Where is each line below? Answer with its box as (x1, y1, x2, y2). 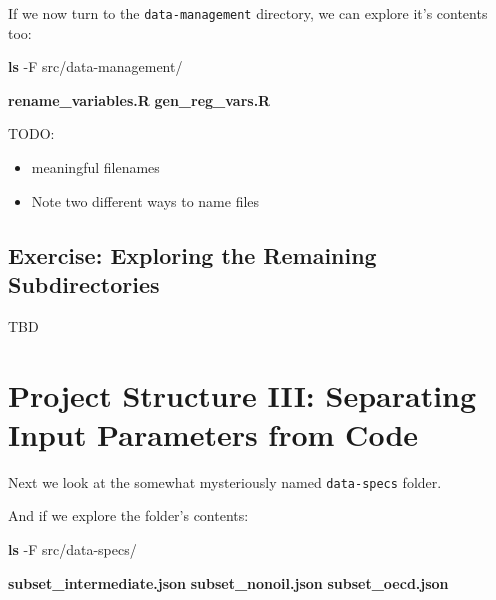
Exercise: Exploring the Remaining (8, 239, 377, 270)
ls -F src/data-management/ (8, 56, 183, 77)
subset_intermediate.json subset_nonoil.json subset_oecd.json (8, 572, 449, 593)
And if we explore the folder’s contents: (8, 505, 249, 526)
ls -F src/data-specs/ (8, 538, 137, 559)
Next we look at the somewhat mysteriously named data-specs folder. (8, 471, 442, 492)
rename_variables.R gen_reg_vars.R (8, 89, 271, 110)
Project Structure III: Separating (8, 374, 477, 415)
